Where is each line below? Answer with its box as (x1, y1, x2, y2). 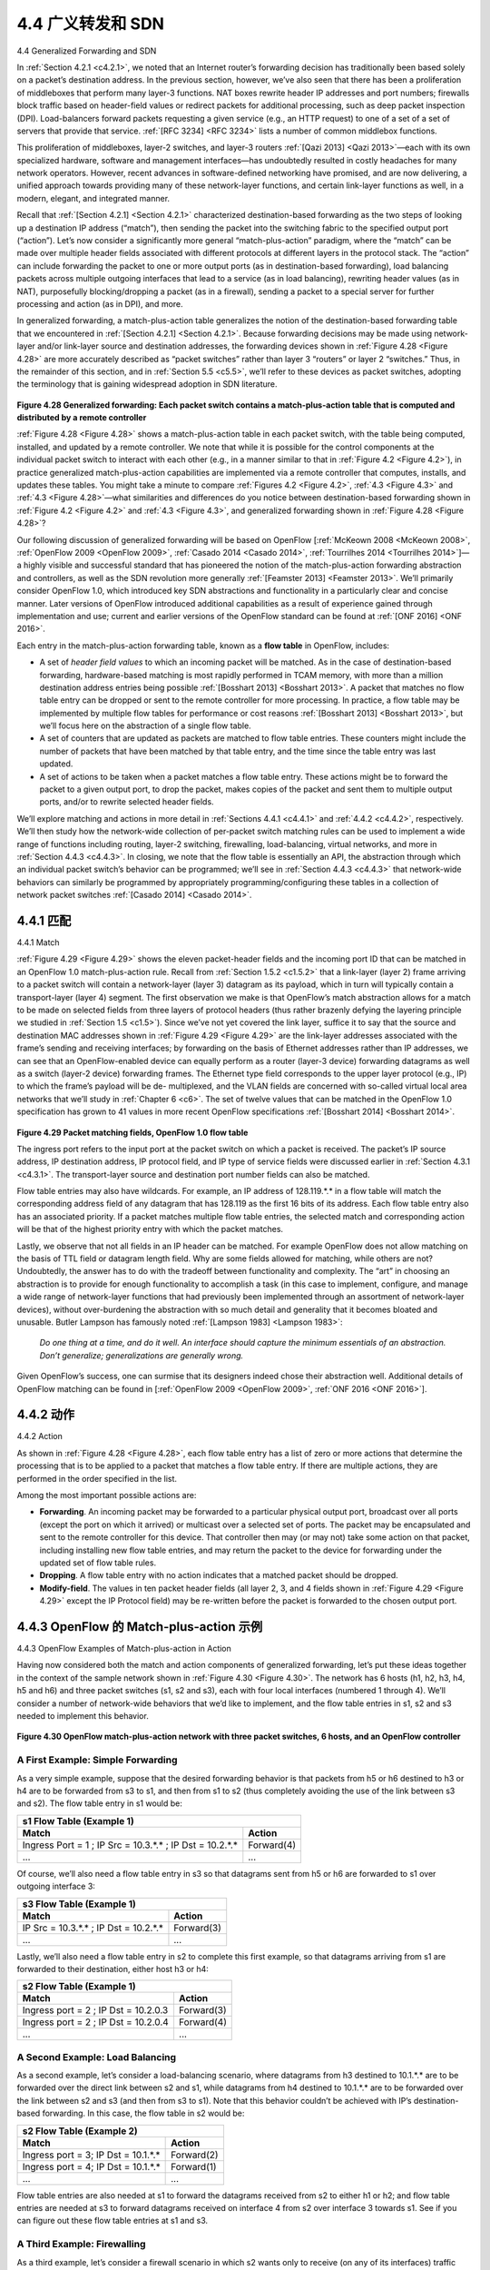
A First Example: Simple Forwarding (16, 1753, 178, 1766)
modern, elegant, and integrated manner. (16, 192, 171, 203)
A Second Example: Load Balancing (16, 2050, 177, 2063)
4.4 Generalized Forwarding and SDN (16, 45, 157, 56)
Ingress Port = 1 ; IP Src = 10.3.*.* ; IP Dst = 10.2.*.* (22, 1839, 238, 1851)
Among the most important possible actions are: (16, 1490, 197, 1501)
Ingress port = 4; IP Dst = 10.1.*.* (22, 2160, 161, 2173)
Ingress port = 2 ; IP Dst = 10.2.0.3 (22, 2004, 169, 2017)
